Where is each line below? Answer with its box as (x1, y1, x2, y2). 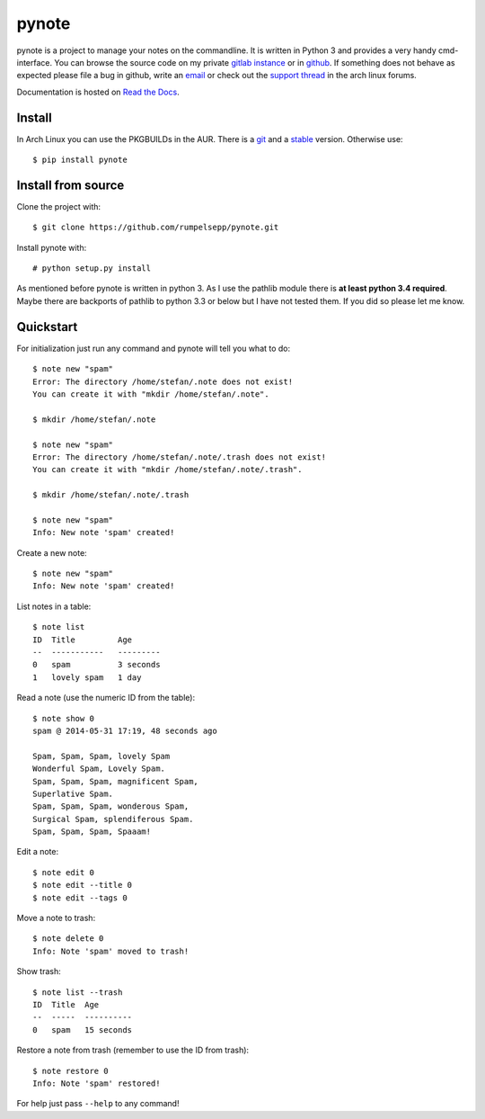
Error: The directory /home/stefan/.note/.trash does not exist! (32, 452, 327, 462)
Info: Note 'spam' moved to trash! (32, 945, 190, 956)
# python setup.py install (32, 264, 152, 273)
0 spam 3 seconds (32, 659, 161, 670)
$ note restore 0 (32, 1066, 109, 1076)
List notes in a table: (16, 601, 92, 612)
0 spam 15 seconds (32, 1025, 133, 1034)
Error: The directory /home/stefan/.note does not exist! (32, 376, 294, 387)
